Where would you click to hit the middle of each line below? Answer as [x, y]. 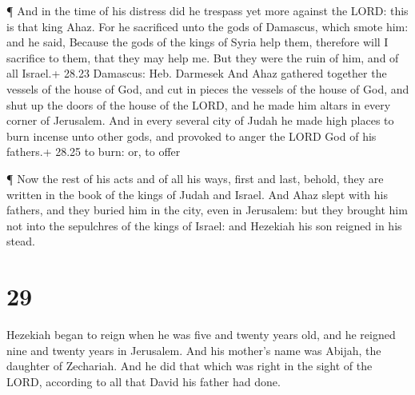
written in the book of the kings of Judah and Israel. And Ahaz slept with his [198, 194]
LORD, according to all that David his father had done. [144, 381]
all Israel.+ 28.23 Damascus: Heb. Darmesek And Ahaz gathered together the [197, 73]
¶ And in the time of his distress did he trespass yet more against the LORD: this [207, 10]
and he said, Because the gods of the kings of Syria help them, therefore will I [198, 42]
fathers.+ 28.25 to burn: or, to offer [94, 152]
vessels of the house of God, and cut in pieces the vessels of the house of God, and [208, 88]
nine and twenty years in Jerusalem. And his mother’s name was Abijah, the [194, 350]
